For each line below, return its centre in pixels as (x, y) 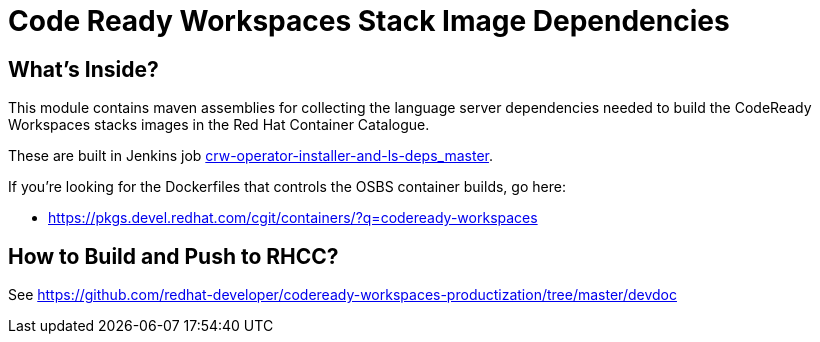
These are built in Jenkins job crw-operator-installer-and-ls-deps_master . (250, 156)
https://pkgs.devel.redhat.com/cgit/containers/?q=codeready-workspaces (293, 218)
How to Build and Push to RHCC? (173, 256)
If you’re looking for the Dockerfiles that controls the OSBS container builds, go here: (287, 187)
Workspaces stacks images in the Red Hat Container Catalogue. (219, 125)
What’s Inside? (83, 69)
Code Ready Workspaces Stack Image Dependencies (369, 21)
